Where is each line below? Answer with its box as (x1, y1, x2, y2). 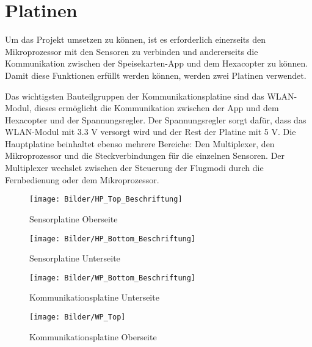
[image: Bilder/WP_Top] (29, 313, 126, 321)
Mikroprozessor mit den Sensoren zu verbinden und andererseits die (5, 45, 258, 57)
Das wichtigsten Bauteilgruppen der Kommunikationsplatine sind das (5, 89, 264, 102)
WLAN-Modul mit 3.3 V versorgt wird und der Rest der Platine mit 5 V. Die (5, 125, 296, 138)
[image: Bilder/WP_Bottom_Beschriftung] (29, 273, 196, 282)
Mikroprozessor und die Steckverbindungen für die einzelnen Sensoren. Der (5, 149, 285, 162)
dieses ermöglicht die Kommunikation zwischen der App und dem (34, 101, 279, 114)
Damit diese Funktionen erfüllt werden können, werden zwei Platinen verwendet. (5, 68, 307, 81)
